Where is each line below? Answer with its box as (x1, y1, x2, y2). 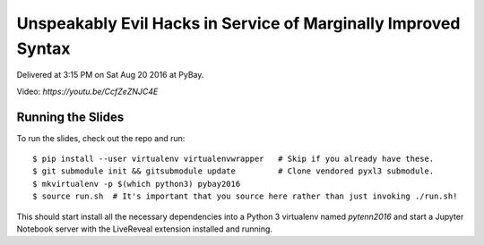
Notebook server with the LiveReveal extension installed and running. (16, 224, 273, 234)
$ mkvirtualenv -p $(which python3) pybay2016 (32, 179, 241, 189)
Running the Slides (16, 109, 125, 124)
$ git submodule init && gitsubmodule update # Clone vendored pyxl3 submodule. (32, 166, 435, 176)
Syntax (16, 38, 71, 58)
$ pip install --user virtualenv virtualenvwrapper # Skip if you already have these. (32, 154, 435, 165)
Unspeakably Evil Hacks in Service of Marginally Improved (16, 13, 461, 33)
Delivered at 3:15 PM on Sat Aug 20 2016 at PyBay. (16, 70, 204, 80)
